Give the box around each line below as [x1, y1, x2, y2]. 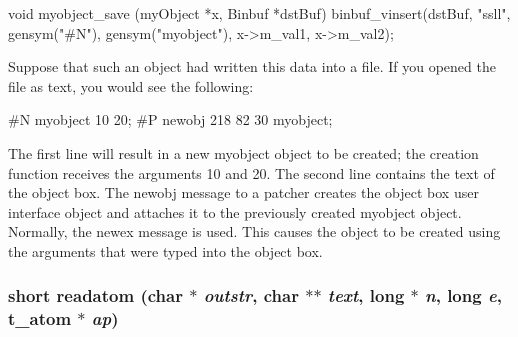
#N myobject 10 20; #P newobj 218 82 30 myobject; [8, 109, 333, 130]
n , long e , [425, 283, 502, 308]
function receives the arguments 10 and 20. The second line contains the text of [8, 162, 495, 183]
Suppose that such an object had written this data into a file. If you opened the [8, 56, 496, 77]
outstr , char [203, 283, 299, 308]
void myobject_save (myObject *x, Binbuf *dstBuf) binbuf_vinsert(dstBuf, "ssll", [8, 3, 511, 23]
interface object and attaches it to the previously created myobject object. [8, 201, 462, 222]
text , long [327, 283, 405, 308]
